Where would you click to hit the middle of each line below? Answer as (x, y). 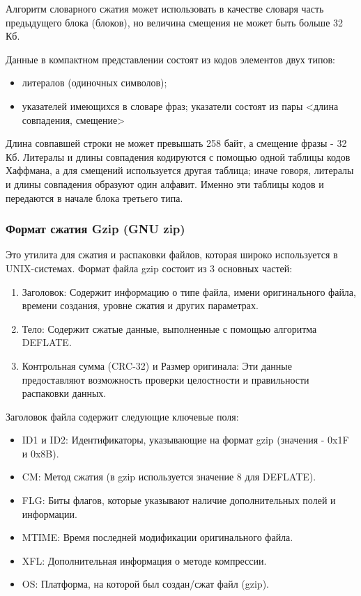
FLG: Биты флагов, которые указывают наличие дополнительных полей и (179, 500)
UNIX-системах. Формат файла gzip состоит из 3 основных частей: (149, 268)
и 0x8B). (40, 453)
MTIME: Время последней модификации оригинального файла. (158, 537)
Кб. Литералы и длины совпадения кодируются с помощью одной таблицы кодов (178, 156)
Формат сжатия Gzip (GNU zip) (95, 229)
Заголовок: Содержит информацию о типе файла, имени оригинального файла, (189, 291)
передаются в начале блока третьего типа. (94, 197)
